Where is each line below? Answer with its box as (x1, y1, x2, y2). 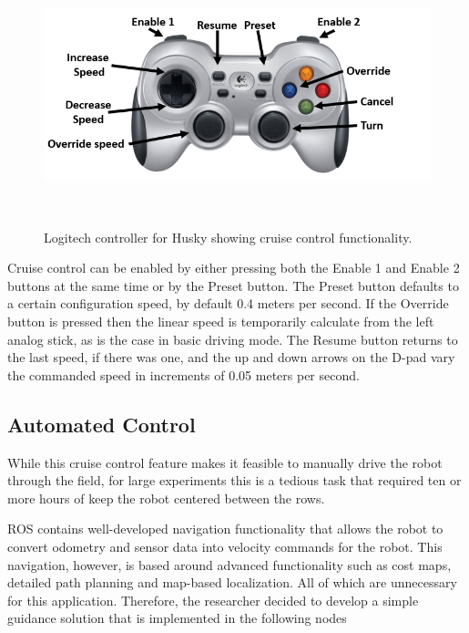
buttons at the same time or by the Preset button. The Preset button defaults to (7, 275, 459, 295)
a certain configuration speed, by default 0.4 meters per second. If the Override (7, 294, 449, 313)
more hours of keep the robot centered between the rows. (7, 488, 325, 507)
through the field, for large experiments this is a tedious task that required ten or (7, 471, 462, 490)
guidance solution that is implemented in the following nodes (7, 608, 347, 628)
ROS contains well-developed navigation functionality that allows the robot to (7, 519, 444, 538)
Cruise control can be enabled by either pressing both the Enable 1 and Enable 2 (7, 258, 460, 277)
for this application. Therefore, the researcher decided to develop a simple (7, 590, 419, 609)
